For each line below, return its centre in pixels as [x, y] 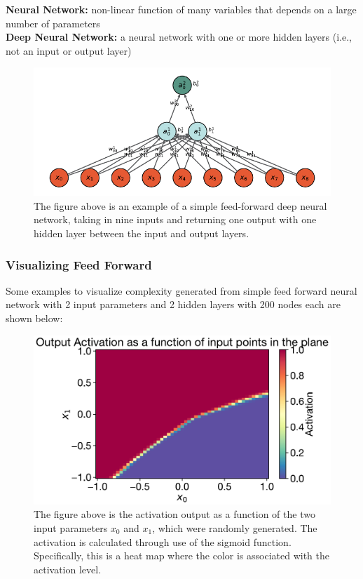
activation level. [68, 569]
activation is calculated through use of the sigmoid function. [163, 541]
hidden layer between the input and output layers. [142, 233]
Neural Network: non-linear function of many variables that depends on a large [181, 9]
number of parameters [53, 23]
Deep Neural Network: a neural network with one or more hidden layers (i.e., [179, 37]
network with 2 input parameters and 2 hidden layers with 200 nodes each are [173, 304]
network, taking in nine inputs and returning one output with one [175, 219]
